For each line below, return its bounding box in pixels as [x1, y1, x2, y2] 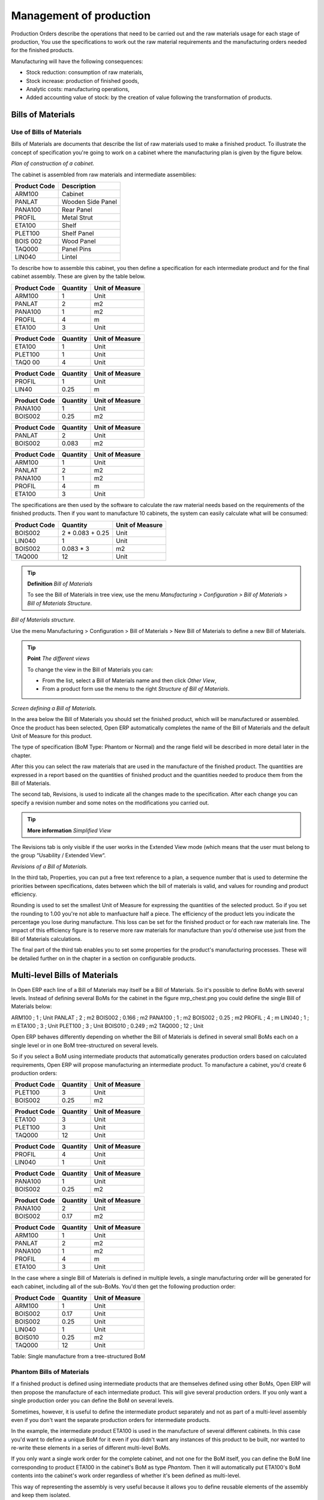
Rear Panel [61, 206, 92, 214]
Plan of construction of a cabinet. [11, 160, 95, 167]
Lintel [61, 253, 77, 261]
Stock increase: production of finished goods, [26, 77, 139, 84]
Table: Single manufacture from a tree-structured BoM [11, 1353, 146, 1360]
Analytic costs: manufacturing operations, [26, 85, 130, 92]
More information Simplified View [27, 827, 112, 834]
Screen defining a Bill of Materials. [11, 704, 97, 712]
